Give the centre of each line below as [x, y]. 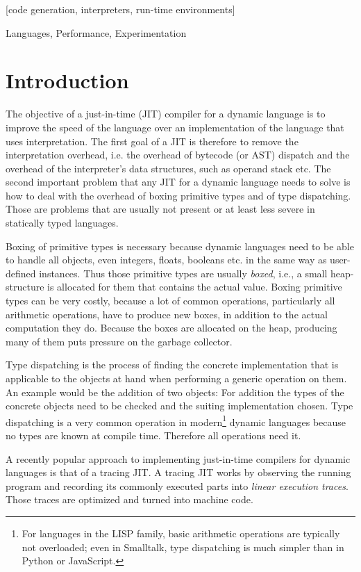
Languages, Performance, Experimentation [96, 32]
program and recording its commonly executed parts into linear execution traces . [177, 485]
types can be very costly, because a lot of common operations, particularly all [170, 301]
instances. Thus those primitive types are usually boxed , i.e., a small [183, 273]
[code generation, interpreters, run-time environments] [120, 9]
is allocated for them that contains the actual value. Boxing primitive [195, 287]
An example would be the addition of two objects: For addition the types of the [175, 392]
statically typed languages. [62, 223]
